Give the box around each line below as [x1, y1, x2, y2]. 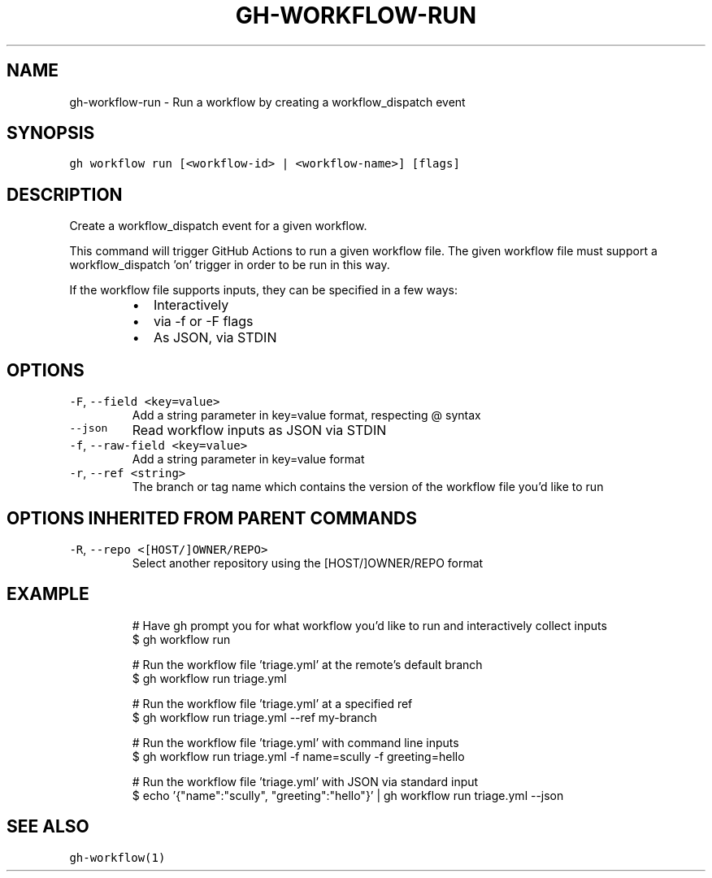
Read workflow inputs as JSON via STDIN [132, 422, 387, 439]
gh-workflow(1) [69, 850, 166, 864]
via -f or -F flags [153, 313, 254, 330]
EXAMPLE [7, 584, 89, 605]
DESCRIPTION [7, 184, 123, 205]
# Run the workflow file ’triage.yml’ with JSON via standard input [132, 774, 479, 789]
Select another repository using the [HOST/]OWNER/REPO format [132, 555, 484, 570]
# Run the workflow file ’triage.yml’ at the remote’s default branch [132, 657, 483, 672]
